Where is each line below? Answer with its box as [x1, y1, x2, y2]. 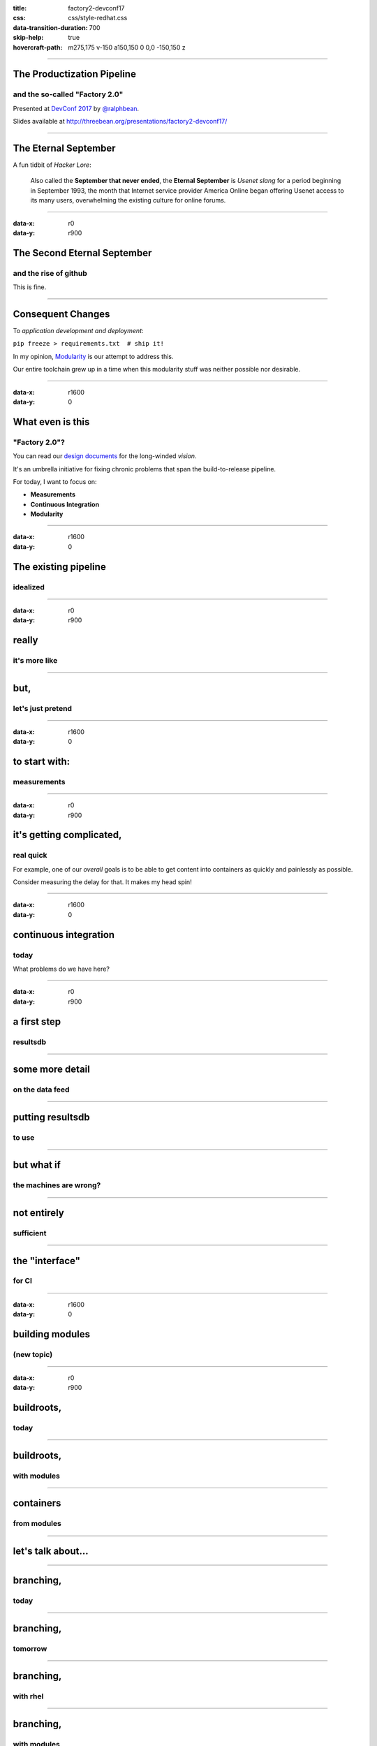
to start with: [13, 755, 71, 768]
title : [13, 4, 27, 12]
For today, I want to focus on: [13, 477, 97, 485]
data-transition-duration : [13, 23, 88, 31]
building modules [13, 1328, 91, 1340]
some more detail [13, 1064, 90, 1076]
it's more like [13, 656, 58, 666]
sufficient [13, 1228, 47, 1238]
